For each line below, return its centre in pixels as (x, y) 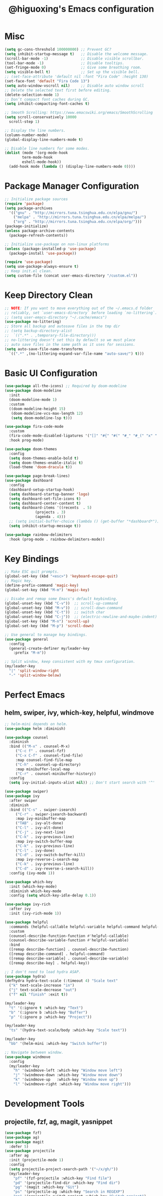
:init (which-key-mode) (33, 886)
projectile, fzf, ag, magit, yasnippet (59, 1122)
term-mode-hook (37, 158)
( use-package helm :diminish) (35, 728)
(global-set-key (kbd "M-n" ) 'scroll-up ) (47, 621)
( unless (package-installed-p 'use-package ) (50, 249)
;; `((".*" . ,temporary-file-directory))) (50, 336)
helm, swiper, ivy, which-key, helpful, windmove (79, 713)
